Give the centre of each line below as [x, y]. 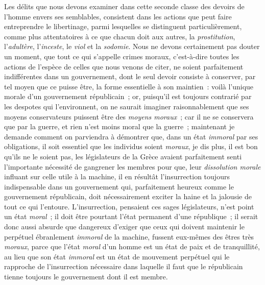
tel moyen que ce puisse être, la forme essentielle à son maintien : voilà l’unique [129, 86]
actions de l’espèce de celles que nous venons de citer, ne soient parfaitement [124, 66]
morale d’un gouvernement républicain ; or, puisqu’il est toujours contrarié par [128, 96]
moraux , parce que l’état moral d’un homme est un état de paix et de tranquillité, [132, 246]
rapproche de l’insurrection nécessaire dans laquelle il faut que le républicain [124, 266]
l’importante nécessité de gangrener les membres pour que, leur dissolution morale [132, 166]
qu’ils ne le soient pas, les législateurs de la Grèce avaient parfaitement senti [123, 156]
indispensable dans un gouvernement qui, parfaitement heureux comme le [119, 186]
